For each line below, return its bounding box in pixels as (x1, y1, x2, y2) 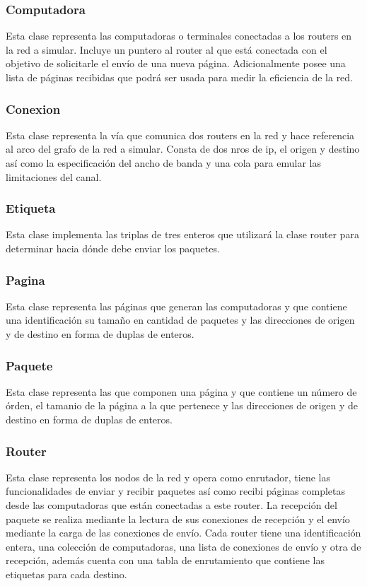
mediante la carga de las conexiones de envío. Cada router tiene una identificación (6, 525, 361, 540)
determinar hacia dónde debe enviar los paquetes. (6, 241, 220, 255)
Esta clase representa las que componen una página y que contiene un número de (6, 384, 357, 399)
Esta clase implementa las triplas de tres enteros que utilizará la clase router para (6, 227, 359, 242)
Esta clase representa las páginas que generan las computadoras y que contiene (6, 298, 347, 313)
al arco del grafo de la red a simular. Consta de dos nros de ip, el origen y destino (6, 141, 360, 156)
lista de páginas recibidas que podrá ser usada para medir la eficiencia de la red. (6, 70, 354, 84)
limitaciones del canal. (6, 169, 102, 184)
